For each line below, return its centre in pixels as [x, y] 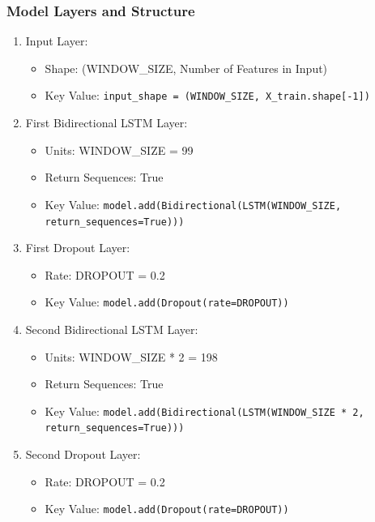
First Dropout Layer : [78, 248]
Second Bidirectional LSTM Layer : [112, 329]
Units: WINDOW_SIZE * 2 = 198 [131, 356]
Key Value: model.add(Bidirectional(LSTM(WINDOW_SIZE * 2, [205, 411]
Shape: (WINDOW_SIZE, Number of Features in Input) [186, 68]
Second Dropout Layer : [83, 454]
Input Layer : [57, 41]
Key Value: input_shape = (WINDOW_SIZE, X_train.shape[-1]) [207, 95]
